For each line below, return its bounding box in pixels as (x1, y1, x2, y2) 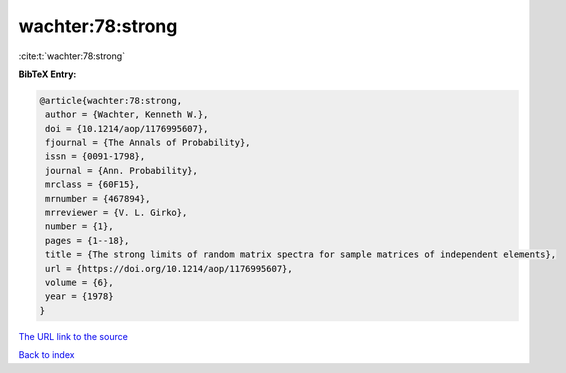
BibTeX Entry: (18, 68, 77, 80)
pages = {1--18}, (45, 235, 130, 246)
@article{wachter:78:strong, (39, 95, 183, 106)
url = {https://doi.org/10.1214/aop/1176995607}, (45, 263, 294, 274)
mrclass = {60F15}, (45, 179, 140, 190)
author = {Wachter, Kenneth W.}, (45, 109, 209, 120)
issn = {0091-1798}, (45, 151, 146, 162)
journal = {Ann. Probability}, (45, 165, 199, 176)
